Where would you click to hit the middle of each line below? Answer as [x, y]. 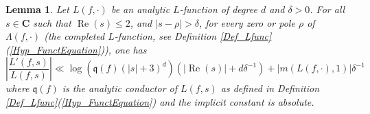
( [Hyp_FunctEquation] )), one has [76, 49]
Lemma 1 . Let [37, 9]
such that [52, 22]
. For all [327, 9]
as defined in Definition [270, 88]
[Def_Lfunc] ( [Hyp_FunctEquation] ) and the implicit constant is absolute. [160, 101]
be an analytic [140, 9]
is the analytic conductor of [120, 88]
